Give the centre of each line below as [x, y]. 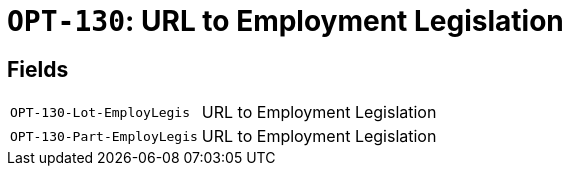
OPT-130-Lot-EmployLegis [100, 112]
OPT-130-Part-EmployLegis [104, 136]
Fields [38, 69]
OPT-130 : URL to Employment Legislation [285, 21]
